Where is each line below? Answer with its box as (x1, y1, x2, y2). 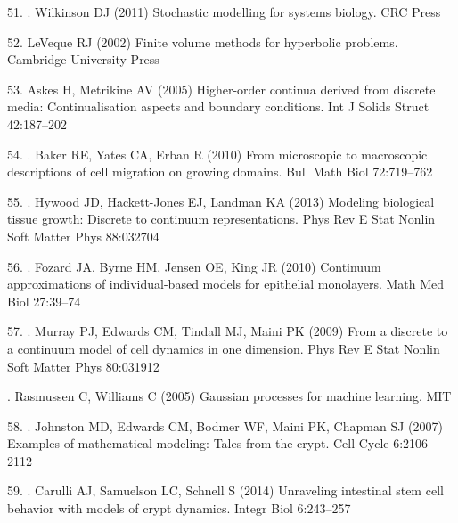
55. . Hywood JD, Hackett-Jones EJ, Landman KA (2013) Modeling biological (7, 192, 435, 210)
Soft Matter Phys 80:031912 (7, 356, 159, 375)
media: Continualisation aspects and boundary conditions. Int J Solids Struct (7, 97, 429, 116)
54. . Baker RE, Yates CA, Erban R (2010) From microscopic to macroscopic (7, 144, 428, 163)
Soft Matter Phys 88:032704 (7, 226, 159, 245)
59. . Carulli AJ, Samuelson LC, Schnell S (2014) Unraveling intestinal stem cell (7, 481, 444, 500)
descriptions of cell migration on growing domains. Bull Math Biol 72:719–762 (7, 162, 433, 181)
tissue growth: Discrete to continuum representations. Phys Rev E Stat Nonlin (7, 209, 436, 228)
